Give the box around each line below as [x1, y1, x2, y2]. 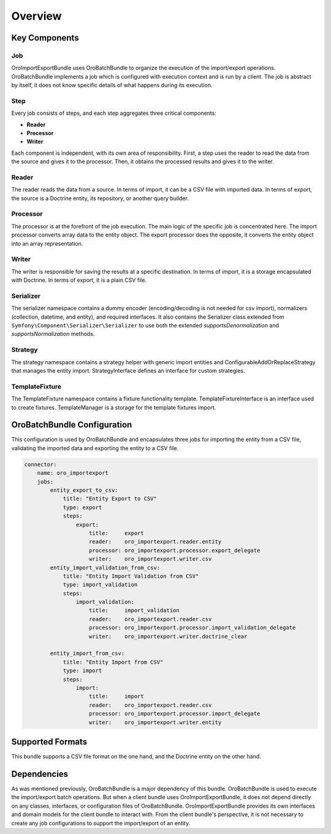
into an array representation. [11, 240, 83, 247]
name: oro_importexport [37, 470, 108, 477]
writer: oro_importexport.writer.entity [89, 719, 222, 726]
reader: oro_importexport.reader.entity [89, 538, 222, 545]
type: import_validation [63, 581, 138, 588]
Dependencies [11, 768, 69, 779]
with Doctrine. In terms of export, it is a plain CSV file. [11, 276, 147, 284]
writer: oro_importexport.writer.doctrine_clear [89, 633, 248, 640]
